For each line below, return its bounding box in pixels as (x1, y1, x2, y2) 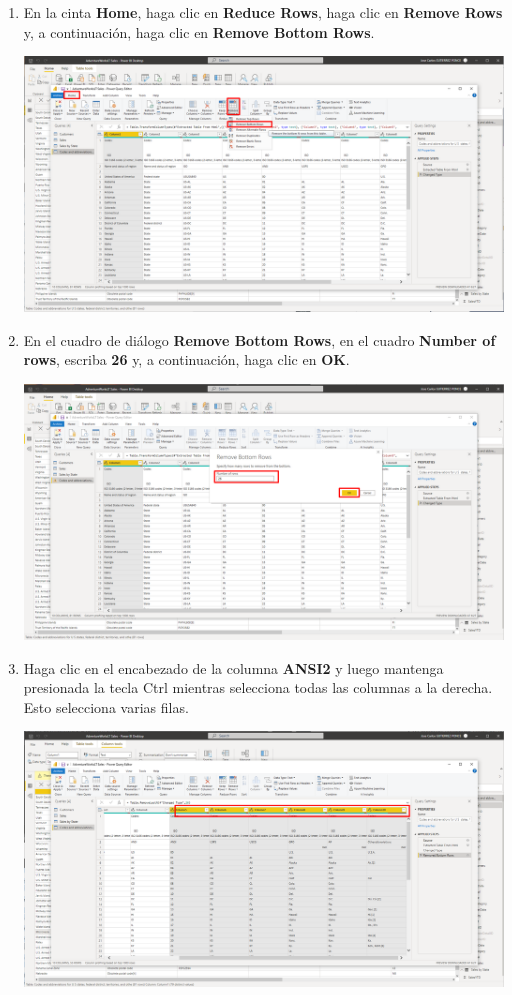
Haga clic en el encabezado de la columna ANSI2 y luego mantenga (23, 657, 444, 678)
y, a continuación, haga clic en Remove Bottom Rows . (23, 21, 375, 42)
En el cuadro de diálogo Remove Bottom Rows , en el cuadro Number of (23, 329, 496, 350)
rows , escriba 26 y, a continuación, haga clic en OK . (23, 349, 350, 370)
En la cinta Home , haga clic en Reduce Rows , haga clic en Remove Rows (23, 2, 503, 22)
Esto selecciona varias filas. (23, 696, 189, 717)
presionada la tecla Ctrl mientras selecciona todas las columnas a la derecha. (23, 677, 493, 698)
